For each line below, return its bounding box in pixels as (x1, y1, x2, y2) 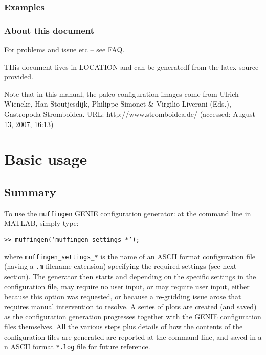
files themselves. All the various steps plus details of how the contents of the (4, 321, 243, 331)
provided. (4, 71, 33, 82)
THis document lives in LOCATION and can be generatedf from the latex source (4, 61, 259, 72)
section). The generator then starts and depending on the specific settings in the (4, 271, 256, 282)
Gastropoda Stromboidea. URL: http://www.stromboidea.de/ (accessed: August (4, 109, 256, 119)
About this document (4, 24, 95, 36)
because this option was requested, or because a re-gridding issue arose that (4, 291, 241, 302)
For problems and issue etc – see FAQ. (4, 44, 125, 55)
